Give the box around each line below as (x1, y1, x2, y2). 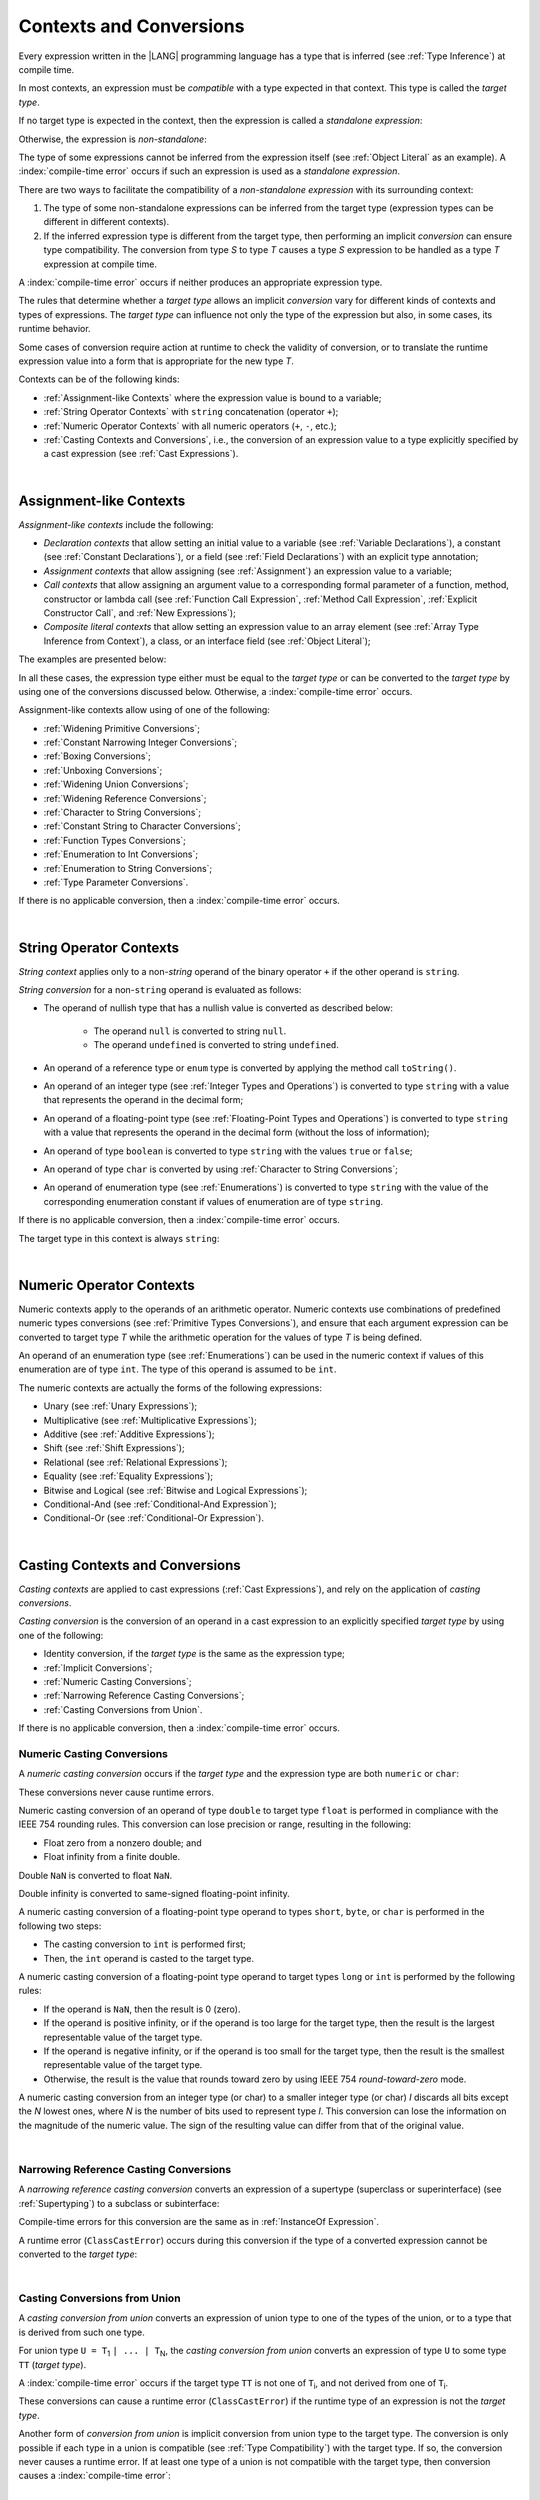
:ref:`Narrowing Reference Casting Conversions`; (43, 1690, 245, 1702)
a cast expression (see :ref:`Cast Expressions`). (43, 448, 239, 460)
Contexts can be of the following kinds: (18, 373, 180, 385)
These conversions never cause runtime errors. (18, 1786, 215, 1798)
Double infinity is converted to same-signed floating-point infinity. (18, 1887, 290, 1899)
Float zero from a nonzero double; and (43, 1836, 202, 1849)
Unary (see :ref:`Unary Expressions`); (43, 1400, 198, 1412)
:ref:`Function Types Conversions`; (43, 834, 187, 846)
